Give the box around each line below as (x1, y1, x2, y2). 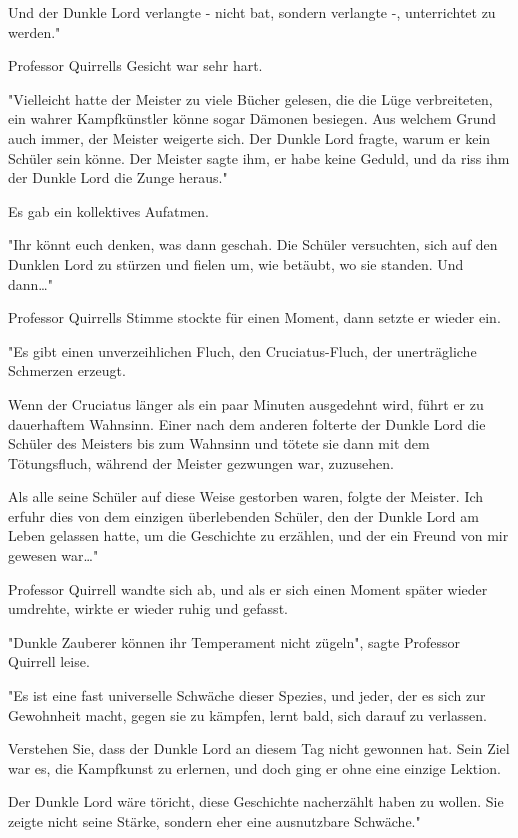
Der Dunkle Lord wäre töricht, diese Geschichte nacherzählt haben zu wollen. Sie (8, 791, 504, 812)
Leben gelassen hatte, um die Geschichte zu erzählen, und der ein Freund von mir (8, 525, 509, 546)
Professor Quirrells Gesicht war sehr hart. (8, 55, 263, 76)
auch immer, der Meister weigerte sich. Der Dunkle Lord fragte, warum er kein (8, 127, 491, 148)
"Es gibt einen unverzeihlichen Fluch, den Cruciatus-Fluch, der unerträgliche (8, 340, 477, 361)
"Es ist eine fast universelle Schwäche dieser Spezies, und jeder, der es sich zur (8, 685, 486, 706)
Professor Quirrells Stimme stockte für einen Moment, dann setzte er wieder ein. (8, 307, 501, 328)
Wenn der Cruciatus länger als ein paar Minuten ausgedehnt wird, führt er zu (8, 393, 484, 414)
